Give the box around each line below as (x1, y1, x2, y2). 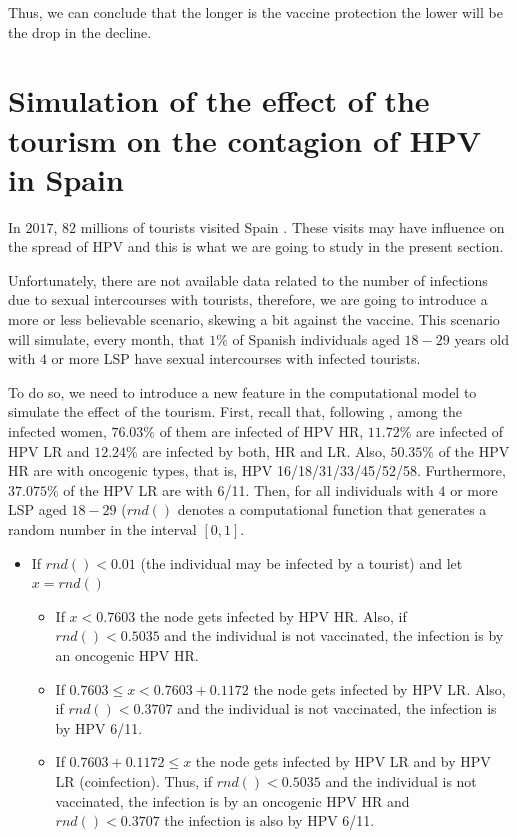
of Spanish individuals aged (232, 328, 400, 349)
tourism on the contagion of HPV (8, 119, 482, 160)
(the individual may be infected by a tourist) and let (140, 552, 463, 573)
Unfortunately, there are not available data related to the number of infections (8, 269, 488, 290)
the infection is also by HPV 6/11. (164, 810, 375, 831)
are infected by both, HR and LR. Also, (142, 440, 386, 461)
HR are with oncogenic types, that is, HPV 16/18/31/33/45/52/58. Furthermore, (8, 460, 506, 481)
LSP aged (8, 499, 67, 520)
